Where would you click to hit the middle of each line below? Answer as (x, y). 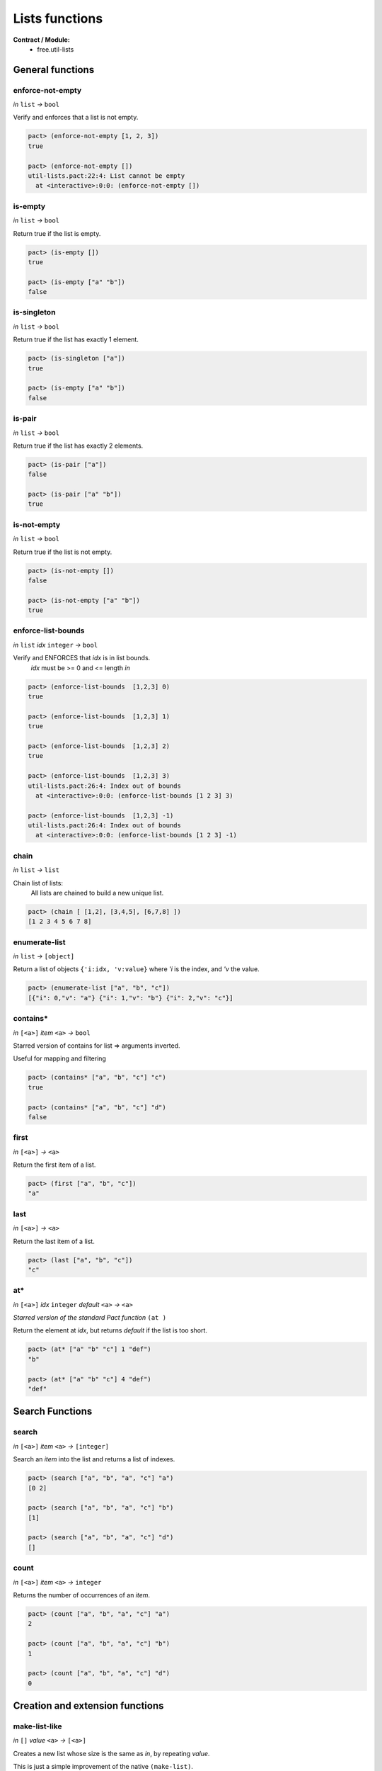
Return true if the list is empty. (57, 233)
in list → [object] (44, 956)
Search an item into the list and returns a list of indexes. (94, 1459)
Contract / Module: (41, 40)
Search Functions (53, 1411)
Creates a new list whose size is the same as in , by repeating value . (111, 1753)
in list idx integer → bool (56, 645)
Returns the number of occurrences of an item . (82, 1595)
